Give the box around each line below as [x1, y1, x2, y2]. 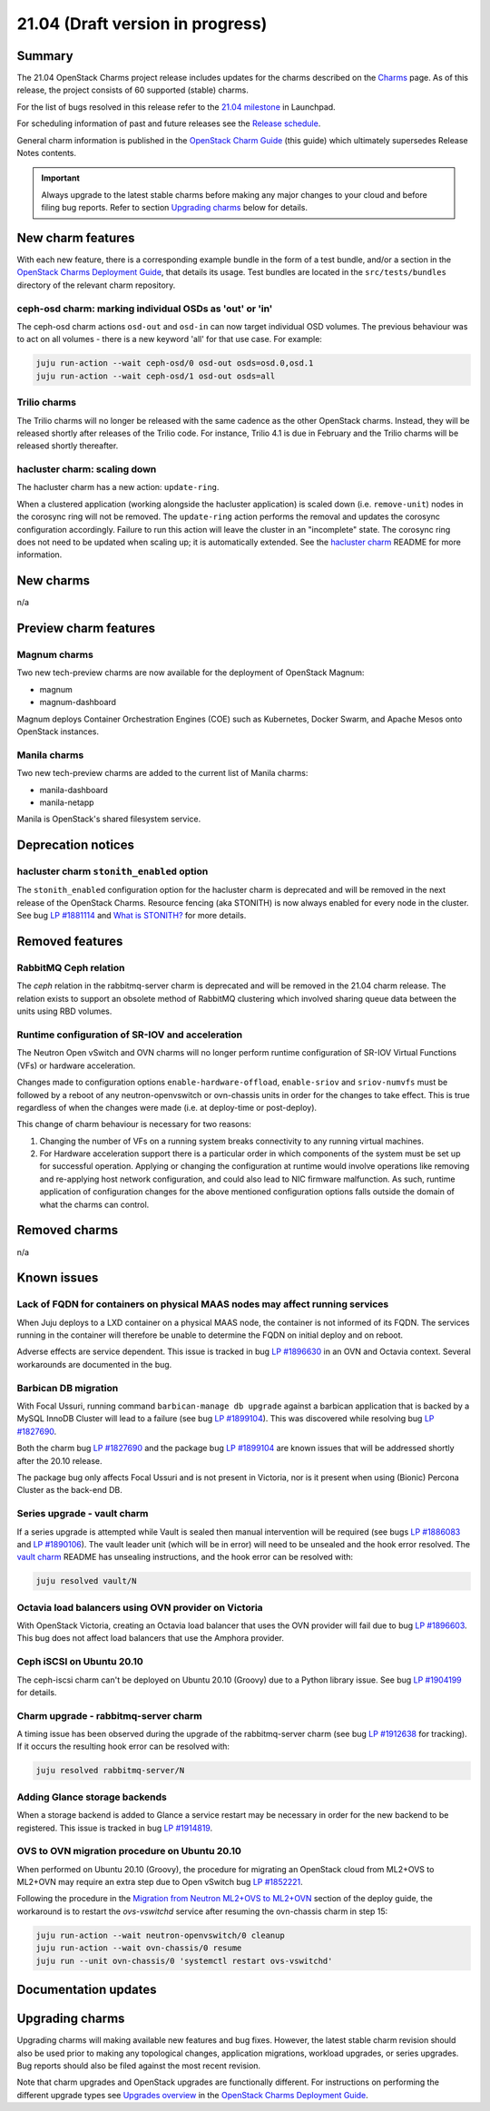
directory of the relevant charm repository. [16, 280, 176, 290]
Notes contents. [16, 148, 77, 159]
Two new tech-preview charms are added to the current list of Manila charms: [16, 768, 309, 779]
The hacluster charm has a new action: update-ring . [16, 482, 220, 493]
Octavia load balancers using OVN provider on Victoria [16, 1601, 263, 1614]
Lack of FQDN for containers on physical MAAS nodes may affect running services [16, 1298, 389, 1311]
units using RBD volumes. [16, 1006, 113, 1016]
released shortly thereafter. [16, 440, 119, 451]
